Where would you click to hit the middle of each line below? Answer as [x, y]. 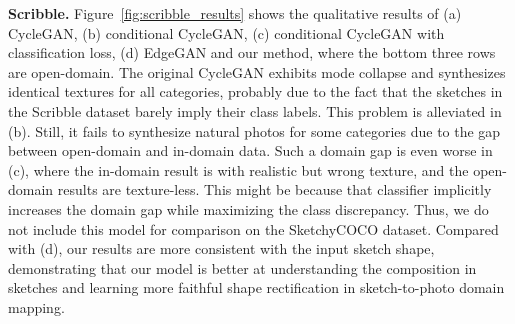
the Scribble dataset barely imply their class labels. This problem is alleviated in [255, 110]
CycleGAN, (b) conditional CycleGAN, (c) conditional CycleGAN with [226, 32]
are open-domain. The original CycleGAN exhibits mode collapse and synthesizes [257, 71]
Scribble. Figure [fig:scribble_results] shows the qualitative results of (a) [235, 13]
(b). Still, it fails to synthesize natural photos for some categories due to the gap [254, 130]
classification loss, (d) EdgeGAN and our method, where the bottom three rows [252, 52]
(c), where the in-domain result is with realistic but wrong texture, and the [238, 169]
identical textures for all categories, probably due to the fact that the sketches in [255, 91]
